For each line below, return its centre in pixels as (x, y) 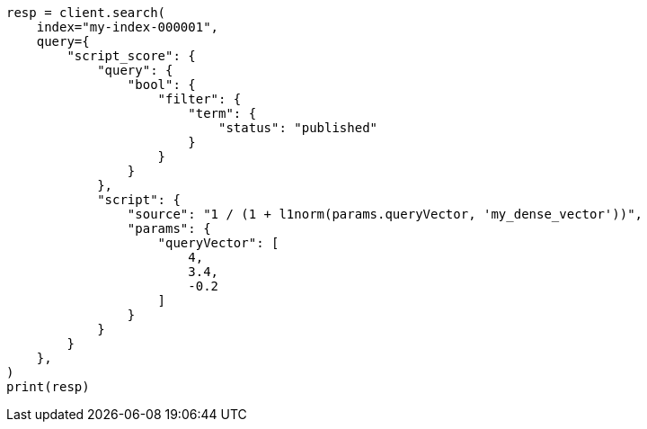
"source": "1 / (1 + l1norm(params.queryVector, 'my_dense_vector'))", (385, 214)
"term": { (222, 113)
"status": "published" (298, 128)
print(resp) (48, 387)
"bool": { (161, 85)
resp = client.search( (86, 13)
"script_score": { (131, 56)
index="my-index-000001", (128, 27)
